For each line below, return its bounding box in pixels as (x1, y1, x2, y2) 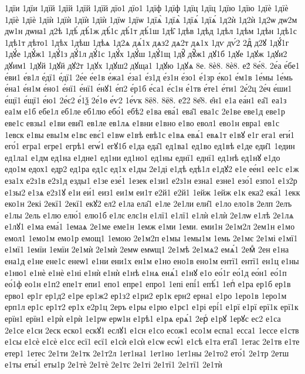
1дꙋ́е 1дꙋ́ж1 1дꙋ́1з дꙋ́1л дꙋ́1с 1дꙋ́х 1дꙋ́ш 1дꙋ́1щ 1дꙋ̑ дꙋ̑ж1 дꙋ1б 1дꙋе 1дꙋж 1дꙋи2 (5, 48, 287, 60)
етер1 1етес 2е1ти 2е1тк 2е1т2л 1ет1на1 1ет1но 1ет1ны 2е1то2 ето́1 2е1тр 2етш (5, 346, 289, 359)
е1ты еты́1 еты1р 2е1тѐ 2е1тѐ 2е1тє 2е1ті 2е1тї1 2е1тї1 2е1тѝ (5, 358, 223, 370)
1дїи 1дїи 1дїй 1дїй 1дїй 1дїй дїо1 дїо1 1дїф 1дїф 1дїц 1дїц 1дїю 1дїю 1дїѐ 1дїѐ (5, 2, 289, 14)
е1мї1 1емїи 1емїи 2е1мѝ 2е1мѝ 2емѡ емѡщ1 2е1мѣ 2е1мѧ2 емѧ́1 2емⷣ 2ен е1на (5, 243, 289, 255)
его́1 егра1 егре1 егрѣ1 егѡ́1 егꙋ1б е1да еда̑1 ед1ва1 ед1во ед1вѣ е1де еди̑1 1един (5, 140, 295, 152)
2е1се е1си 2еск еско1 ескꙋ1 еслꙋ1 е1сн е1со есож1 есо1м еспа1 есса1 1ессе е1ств (5, 324, 299, 336)
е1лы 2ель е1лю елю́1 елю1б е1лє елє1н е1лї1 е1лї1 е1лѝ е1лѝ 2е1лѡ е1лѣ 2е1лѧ (5, 208, 294, 221)
